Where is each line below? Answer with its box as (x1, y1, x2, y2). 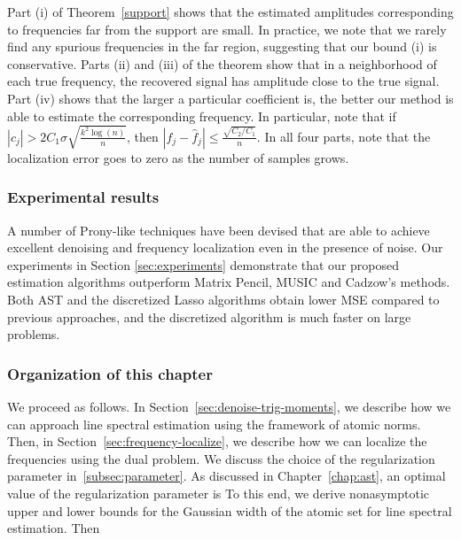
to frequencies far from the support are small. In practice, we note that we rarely (7, 19, 447, 38)
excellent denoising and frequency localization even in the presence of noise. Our (7, 238, 443, 257)
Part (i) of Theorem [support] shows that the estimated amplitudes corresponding (7, 3, 454, 20)
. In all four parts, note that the (256, 127, 431, 145)
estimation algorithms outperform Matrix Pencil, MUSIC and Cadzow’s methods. (7, 273, 450, 291)
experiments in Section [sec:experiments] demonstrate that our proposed (7, 255, 399, 274)
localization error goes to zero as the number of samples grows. (7, 148, 349, 166)
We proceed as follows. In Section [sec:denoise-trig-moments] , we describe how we (7, 397, 451, 416)
